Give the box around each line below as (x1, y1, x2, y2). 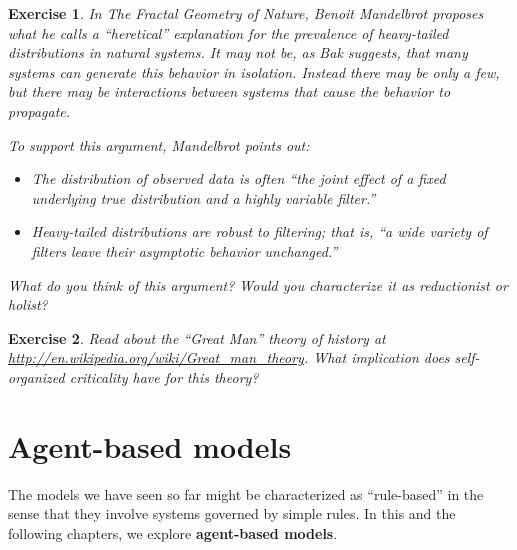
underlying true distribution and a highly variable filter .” (31, 187, 376, 208)
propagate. (8, 100, 71, 121)
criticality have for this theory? (69, 366, 259, 387)
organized (8, 366, 65, 387)
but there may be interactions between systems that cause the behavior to (8, 81, 451, 102)
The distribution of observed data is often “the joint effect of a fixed (31, 168, 446, 189)
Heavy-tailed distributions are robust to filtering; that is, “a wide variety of (31, 221, 488, 242)
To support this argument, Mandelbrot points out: (8, 134, 310, 155)
